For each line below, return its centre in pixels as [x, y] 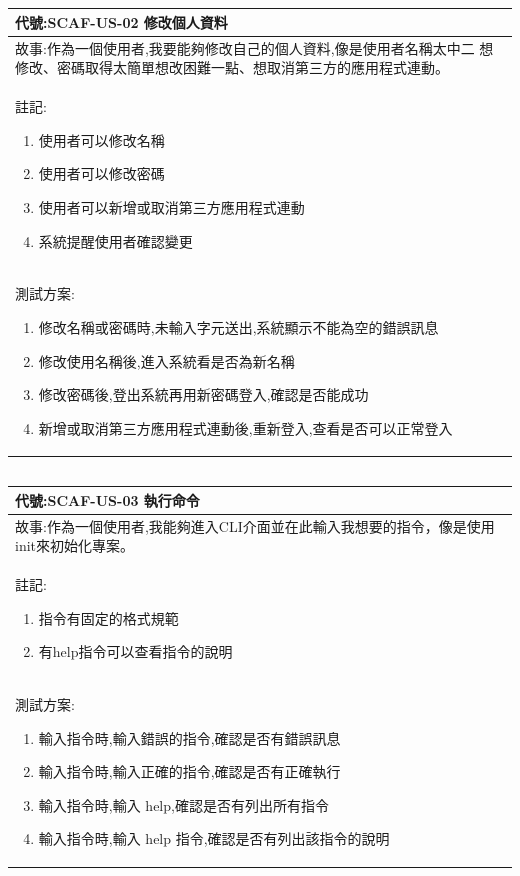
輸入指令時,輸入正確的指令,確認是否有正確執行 [189, 771]
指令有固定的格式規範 [108, 617]
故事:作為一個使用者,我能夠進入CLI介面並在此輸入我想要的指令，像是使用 [255, 525]
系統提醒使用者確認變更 [115, 240]
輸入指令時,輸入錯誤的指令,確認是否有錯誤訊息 [189, 737]
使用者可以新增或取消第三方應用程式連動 [171, 206]
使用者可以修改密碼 [101, 173]
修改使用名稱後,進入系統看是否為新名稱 [166, 360]
